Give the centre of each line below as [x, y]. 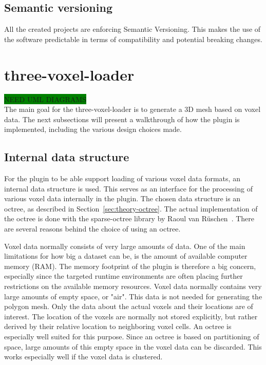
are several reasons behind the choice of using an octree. [92, 229]
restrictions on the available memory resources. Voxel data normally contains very [133, 286]
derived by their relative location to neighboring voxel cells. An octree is [118, 326]
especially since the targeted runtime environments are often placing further [123, 276]
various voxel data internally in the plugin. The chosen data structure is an [122, 198]
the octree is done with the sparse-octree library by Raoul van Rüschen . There [129, 218]
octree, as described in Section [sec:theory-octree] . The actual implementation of [131, 208]
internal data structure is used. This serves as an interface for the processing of [128, 188]
